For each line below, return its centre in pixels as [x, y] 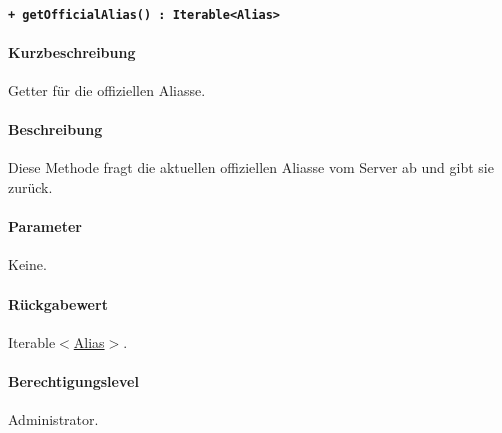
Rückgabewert [58, 303]
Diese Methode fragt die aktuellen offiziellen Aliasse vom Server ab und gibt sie [251, 167]
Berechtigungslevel [73, 381]
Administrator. [53, 419]
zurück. [30, 187]
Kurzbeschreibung [72, 51]
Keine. [27, 264]
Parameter [45, 226]
